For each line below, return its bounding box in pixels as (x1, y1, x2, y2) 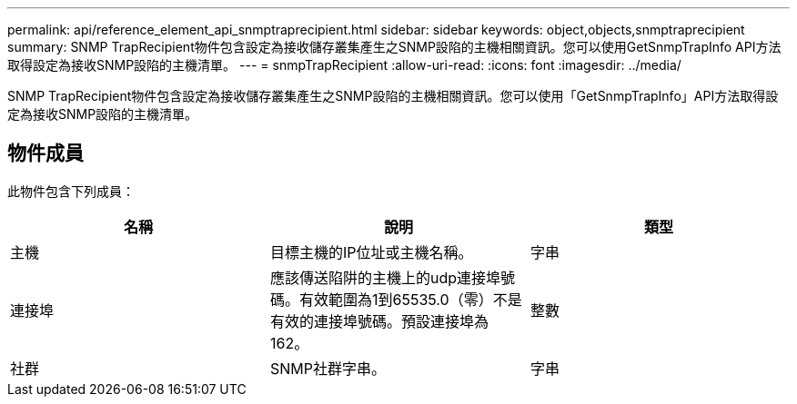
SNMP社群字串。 (269, 359, 386, 378)
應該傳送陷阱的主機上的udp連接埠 (269, 268, 501, 287)
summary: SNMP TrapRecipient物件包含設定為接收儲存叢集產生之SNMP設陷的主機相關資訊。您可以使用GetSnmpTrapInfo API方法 (7, 39, 782, 54)
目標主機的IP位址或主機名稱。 (269, 242, 473, 261)
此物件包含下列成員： (7, 182, 135, 199)
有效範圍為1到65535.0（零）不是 (298, 290, 522, 309)
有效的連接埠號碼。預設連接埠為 (269, 311, 489, 330)
